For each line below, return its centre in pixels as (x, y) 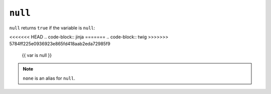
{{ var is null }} (37, 55)
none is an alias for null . (49, 78)
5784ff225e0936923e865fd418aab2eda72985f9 (60, 44)
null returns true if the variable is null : (52, 28)
